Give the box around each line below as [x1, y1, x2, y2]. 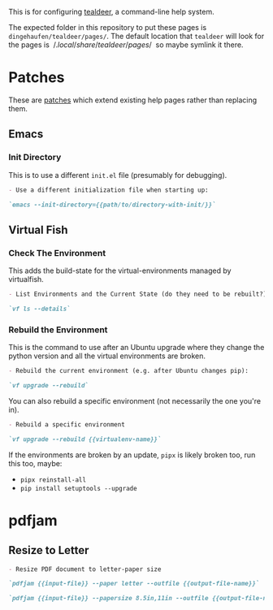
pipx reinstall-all [19, 475, 87, 484]
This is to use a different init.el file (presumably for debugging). [8, 170, 227, 180]
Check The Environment [8, 247, 106, 258]
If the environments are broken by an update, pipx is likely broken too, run [8, 450, 256, 460]
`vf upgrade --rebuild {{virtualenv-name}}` [8, 435, 162, 443]
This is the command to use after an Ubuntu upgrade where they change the [8, 343, 265, 353]
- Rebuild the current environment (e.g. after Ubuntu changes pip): [8, 367, 249, 375]
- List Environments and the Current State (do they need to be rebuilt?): [8, 290, 271, 299]
